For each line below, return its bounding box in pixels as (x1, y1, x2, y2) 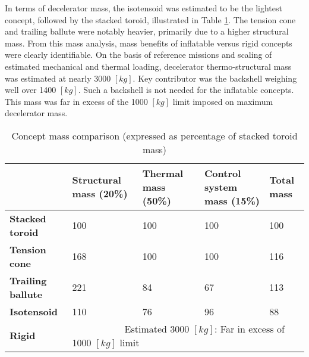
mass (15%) (204, 193, 260, 207)
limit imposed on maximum (172, 95, 273, 107)
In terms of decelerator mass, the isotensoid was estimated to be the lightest (5, 2, 282, 14)
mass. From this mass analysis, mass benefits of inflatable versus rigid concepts (5, 36, 292, 49)
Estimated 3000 (124, 321, 190, 336)
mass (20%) (72, 187, 128, 201)
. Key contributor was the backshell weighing (133, 72, 297, 84)
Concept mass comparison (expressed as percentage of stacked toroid (11, 128, 298, 142)
